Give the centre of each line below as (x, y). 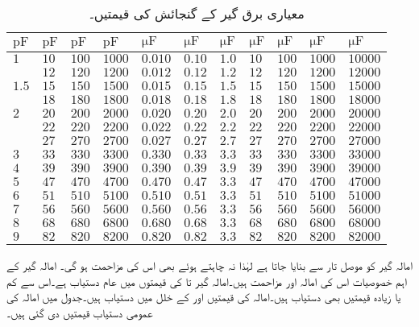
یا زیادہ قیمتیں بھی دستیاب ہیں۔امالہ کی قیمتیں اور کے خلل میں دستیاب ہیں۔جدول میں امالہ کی (204, 297)
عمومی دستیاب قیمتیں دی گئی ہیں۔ (80, 312)
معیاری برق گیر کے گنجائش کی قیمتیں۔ (197, 13)
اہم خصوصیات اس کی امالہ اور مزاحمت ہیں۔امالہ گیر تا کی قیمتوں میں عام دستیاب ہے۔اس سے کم (207, 281)
